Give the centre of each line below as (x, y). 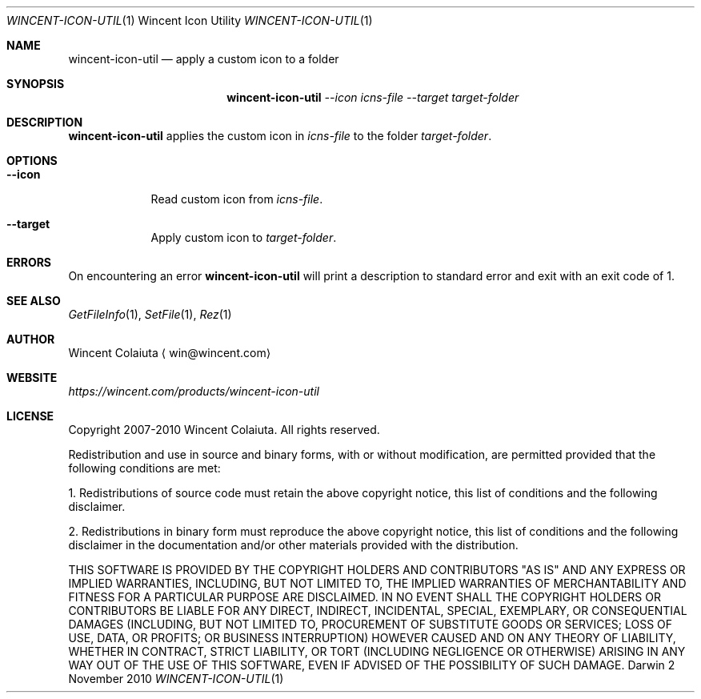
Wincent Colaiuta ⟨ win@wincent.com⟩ (170, 353)
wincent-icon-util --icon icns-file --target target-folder (373, 97)
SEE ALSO (34, 301)
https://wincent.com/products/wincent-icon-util (194, 391)
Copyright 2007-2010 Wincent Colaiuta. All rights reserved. (224, 430)
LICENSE (30, 416)
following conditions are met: (144, 468)
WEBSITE (32, 378)
